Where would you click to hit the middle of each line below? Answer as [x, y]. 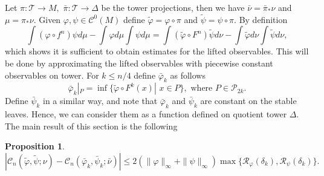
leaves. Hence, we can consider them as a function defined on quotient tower [146, 114]
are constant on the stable [248, 101]
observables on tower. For [52, 75]
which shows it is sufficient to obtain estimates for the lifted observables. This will [157, 51]
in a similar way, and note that [100, 101]
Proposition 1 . [35, 146]
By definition [263, 19]
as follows [188, 75]
